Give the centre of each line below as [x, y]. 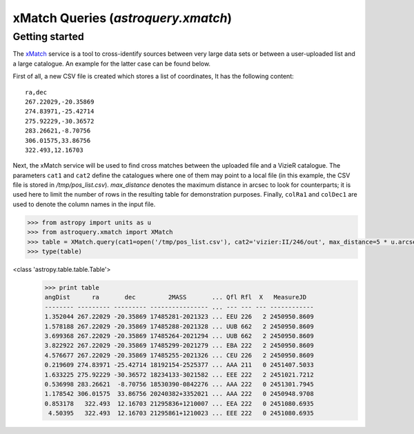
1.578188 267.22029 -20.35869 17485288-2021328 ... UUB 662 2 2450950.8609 [179, 326]
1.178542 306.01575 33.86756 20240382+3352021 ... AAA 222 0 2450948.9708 [179, 394]
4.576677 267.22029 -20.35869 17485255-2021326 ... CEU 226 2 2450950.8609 [179, 355]
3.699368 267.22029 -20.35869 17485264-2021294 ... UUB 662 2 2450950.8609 [179, 336]
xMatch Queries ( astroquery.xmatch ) [122, 18]
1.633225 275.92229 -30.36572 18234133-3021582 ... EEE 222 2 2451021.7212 [179, 375]
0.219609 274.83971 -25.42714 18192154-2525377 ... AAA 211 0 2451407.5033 [179, 365]
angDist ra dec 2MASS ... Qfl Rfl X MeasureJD [176, 297]
